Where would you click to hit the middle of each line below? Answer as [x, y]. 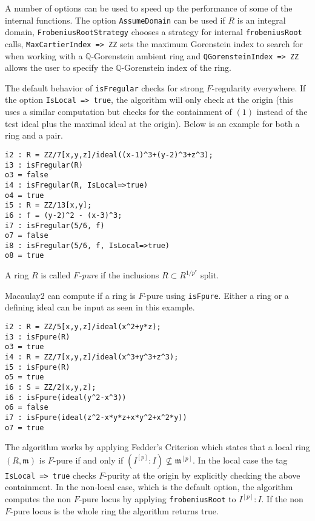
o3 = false [27, 175]
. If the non [282, 499]
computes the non [38, 499]
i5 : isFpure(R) [38, 367]
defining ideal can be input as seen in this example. [100, 307]
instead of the [282, 112]
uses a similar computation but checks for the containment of [118, 112]
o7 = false [27, 236]
